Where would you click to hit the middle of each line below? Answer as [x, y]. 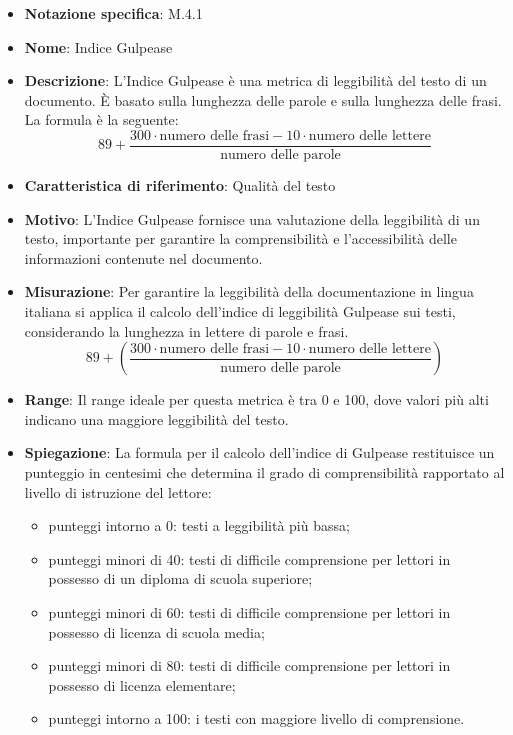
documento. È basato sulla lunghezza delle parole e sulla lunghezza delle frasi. [263, 99]
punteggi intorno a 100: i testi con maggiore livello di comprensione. [256, 718]
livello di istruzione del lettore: [118, 491]
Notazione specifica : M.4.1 [113, 13]
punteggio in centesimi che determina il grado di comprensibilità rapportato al [264, 471]
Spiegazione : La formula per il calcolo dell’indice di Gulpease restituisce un [259, 452]
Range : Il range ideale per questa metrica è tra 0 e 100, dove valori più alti [256, 399]
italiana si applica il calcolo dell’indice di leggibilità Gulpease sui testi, [240, 311]
